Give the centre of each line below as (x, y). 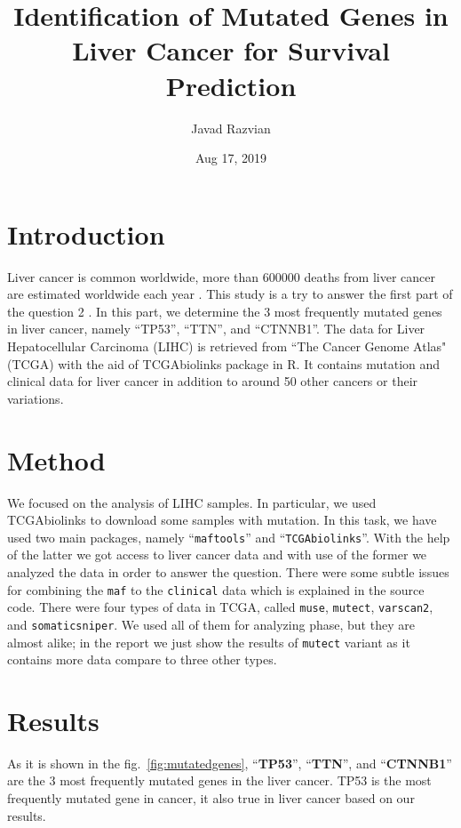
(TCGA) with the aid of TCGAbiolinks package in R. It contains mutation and (224, 363)
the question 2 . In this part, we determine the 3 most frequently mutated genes (225, 311)
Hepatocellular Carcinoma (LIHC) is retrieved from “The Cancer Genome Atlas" (227, 346)
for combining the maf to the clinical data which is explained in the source (216, 589)
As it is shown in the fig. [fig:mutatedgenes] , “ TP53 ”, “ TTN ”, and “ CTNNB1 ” (230, 763)
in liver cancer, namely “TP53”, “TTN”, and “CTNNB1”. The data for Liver (216, 329)
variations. (36, 398)
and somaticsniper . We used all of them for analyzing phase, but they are (211, 624)
